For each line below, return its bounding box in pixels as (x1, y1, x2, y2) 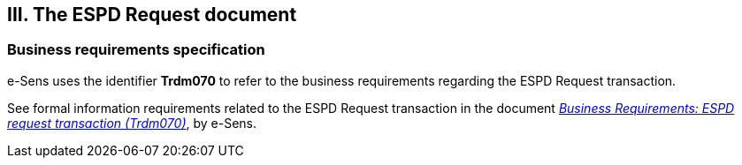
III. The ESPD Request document (7, 4, 297, 26)
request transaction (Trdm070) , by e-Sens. (7, 115, 257, 131)
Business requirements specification (7, 41, 265, 59)
